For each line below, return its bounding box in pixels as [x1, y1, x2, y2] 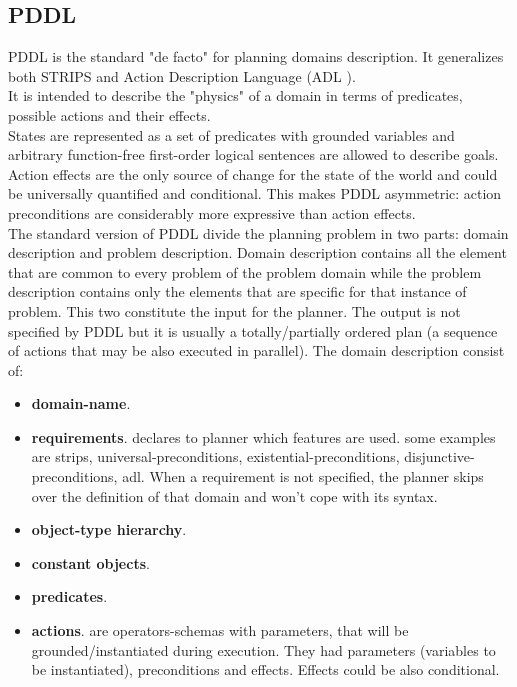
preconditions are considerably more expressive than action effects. [8, 202, 416, 223]
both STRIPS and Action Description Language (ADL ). [8, 65, 356, 86]
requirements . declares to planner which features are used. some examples [31, 426, 496, 447]
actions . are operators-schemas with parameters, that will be [31, 620, 409, 641]
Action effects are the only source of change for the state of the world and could [8, 163, 498, 184]
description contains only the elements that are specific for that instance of [8, 281, 467, 302]
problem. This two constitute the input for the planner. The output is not [8, 300, 461, 321]
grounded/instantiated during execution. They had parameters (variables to [31, 639, 496, 660]
